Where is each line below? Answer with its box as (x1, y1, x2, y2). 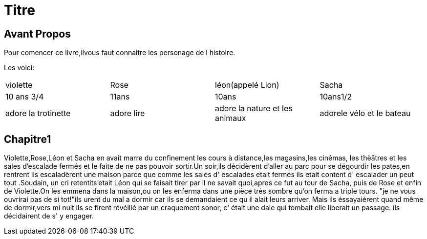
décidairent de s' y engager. (4, 212, 94, 220)
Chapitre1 (4, 133, 51, 145)
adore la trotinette (5, 108, 71, 119)
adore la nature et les (215, 103, 293, 114)
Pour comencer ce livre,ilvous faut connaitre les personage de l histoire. (4, 48, 235, 57)
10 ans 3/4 (5, 92, 44, 102)
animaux (215, 113, 246, 123)
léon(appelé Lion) (215, 80, 279, 90)
